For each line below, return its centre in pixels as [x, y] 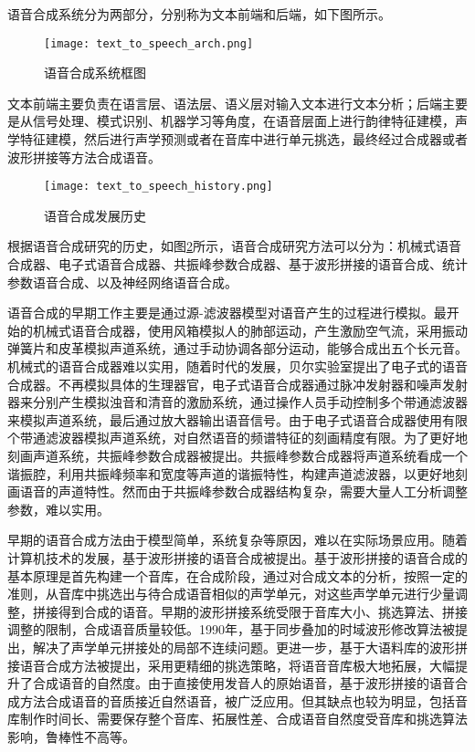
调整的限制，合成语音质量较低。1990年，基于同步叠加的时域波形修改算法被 [231, 629]
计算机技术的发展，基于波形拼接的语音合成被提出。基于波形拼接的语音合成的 [237, 557]
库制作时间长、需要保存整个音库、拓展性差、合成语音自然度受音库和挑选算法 [237, 719]
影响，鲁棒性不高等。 [71, 736]
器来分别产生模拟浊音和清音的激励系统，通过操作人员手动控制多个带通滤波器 [237, 402]
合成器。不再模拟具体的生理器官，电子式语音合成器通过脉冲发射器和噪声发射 [237, 384]
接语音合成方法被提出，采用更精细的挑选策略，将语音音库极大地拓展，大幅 [231, 665]
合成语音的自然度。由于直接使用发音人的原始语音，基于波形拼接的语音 [243, 683]
